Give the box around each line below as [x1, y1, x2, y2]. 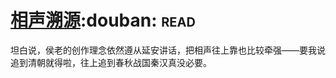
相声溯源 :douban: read [10, 9, 196, 32]
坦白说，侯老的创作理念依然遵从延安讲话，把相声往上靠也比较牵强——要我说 [10, 44, 326, 56]
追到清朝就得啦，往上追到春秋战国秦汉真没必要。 [10, 56, 212, 68]
